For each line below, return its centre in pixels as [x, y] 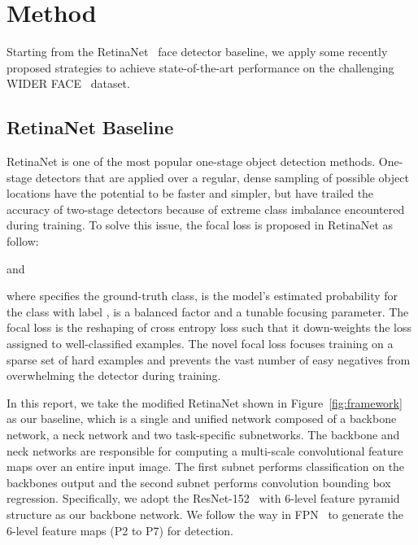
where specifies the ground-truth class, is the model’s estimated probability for [202, 296]
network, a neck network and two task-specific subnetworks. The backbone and [203, 435]
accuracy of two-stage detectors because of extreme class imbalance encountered [206, 209]
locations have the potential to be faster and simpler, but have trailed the [190, 193]
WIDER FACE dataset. [68, 83]
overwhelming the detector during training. [114, 375]
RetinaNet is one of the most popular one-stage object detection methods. [191, 161]
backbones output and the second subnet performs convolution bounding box [199, 482]
